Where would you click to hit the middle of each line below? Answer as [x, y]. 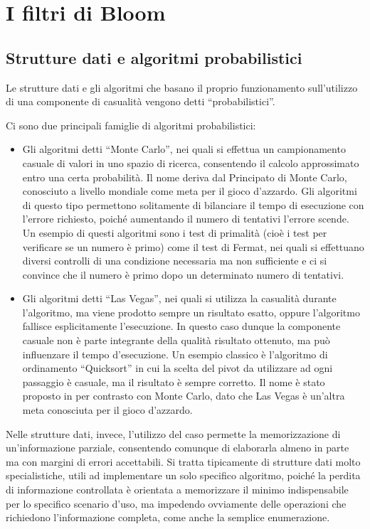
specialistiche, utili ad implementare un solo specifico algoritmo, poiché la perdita [183, 475]
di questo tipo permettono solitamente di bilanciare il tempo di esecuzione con [193, 204]
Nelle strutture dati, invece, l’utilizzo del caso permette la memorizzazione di [173, 433]
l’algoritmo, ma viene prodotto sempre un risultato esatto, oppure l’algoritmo [191, 312]
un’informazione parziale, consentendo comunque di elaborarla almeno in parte [178, 448]
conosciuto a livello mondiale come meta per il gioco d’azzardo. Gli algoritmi [190, 191]
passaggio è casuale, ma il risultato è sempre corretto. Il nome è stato [174, 381]
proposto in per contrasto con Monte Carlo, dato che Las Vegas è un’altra [184, 396]
